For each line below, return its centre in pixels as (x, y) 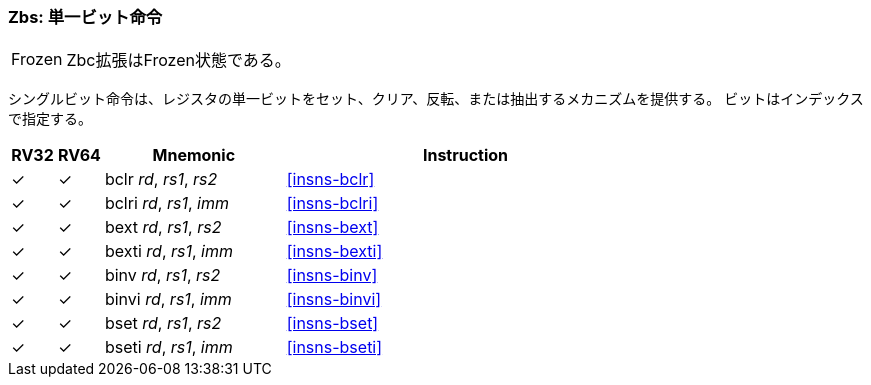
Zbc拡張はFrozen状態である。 (178, 60)
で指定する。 (50, 119)
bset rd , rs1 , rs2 (163, 323)
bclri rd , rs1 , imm (166, 203)
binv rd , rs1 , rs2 (162, 275)
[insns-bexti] (334, 251)
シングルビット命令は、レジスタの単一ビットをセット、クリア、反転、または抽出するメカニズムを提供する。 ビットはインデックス (436, 99)
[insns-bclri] (332, 203)
